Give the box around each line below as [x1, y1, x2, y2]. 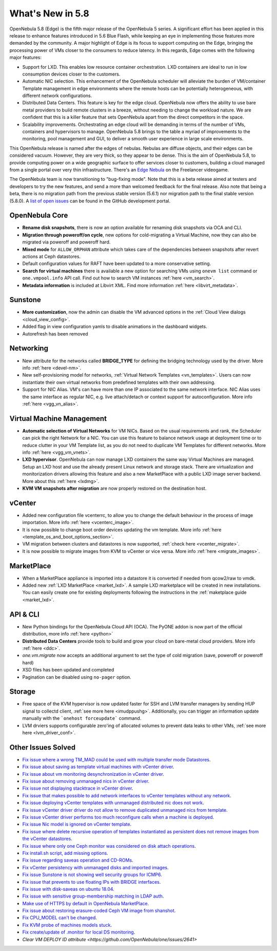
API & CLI [9, 610, 39, 619]
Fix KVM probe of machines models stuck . [22, 922, 112, 928]
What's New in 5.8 [9, 8, 89, 19]
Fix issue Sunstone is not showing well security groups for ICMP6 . [22, 871, 163, 878]
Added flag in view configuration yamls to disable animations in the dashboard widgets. [22, 324, 207, 330]
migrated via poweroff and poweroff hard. [22, 239, 111, 245]
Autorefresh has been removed [22, 330, 88, 337]
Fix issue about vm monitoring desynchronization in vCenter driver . [22, 771, 164, 777]
